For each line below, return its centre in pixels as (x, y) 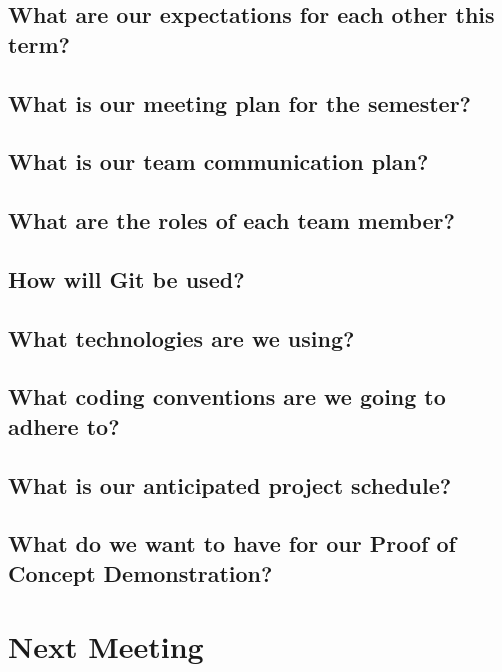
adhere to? (64, 425)
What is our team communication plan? (218, 161)
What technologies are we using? (181, 337)
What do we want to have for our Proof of (232, 543)
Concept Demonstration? (140, 572)
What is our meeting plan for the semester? (240, 102)
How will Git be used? (126, 278)
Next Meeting (106, 646)
